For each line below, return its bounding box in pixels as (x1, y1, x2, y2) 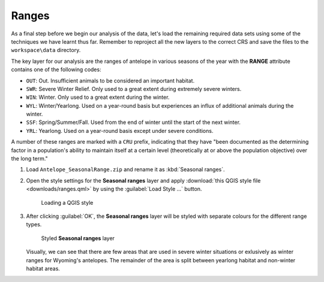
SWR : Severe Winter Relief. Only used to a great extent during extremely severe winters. (26, 85, 242, 92)
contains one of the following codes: (11, 66, 101, 73)
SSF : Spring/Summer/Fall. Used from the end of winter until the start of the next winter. (26, 119, 241, 126)
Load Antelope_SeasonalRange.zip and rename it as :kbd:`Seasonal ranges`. (26, 166, 225, 173)
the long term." (11, 155, 48, 162)
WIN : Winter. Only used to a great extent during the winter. (26, 93, 170, 101)
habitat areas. (26, 265, 60, 272)
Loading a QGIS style (41, 199, 94, 206)
